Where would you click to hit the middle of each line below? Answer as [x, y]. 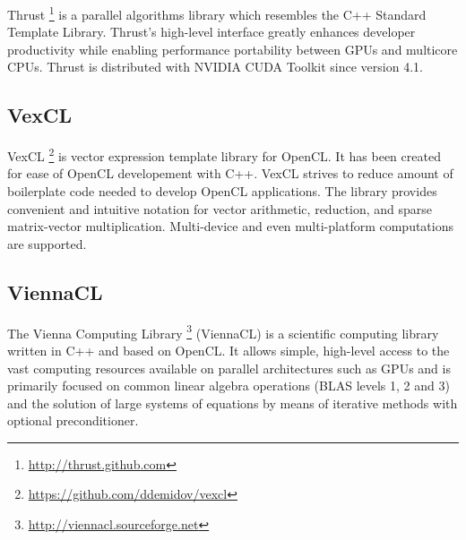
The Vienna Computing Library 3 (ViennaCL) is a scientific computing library [223, 331]
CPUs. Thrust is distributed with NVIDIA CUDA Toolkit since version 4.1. [215, 67]
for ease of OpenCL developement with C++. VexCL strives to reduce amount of [230, 173]
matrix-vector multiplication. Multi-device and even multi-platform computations [231, 226]
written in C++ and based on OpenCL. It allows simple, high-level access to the [229, 350]
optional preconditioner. [73, 420]
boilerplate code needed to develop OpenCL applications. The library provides [222, 191]
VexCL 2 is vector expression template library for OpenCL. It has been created [224, 154]
